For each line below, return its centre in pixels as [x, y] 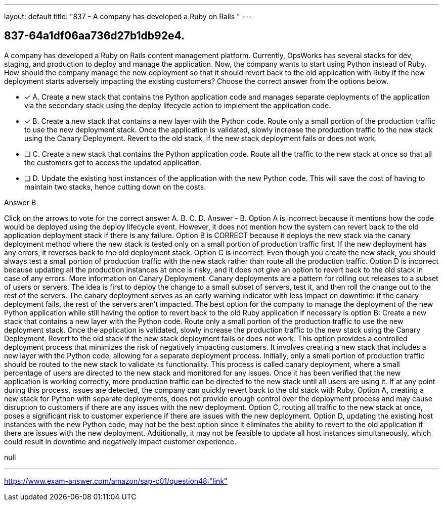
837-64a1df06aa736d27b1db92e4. [94, 36]
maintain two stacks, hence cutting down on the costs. [115, 187]
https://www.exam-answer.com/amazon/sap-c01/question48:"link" [116, 481]
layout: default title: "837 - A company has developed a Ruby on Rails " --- [128, 16]
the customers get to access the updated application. [113, 162]
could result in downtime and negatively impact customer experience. [120, 441]
